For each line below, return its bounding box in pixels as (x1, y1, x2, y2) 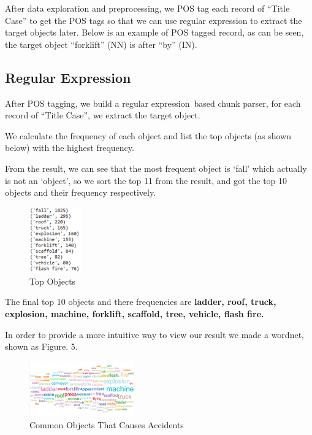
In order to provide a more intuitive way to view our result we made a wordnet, (5, 328, 304, 341)
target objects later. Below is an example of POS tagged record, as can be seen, (5, 26, 304, 39)
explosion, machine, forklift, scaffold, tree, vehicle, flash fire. (5, 307, 264, 320)
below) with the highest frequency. (5, 141, 134, 154)
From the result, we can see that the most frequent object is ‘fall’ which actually (5, 161, 307, 174)
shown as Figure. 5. (5, 340, 78, 353)
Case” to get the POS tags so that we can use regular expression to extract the (5, 13, 302, 26)
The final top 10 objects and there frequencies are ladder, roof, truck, (5, 295, 276, 308)
